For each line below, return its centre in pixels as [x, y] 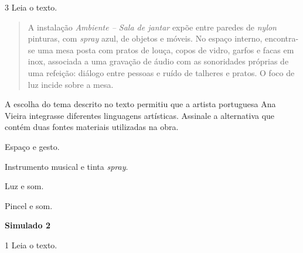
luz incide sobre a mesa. [71, 84]
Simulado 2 [28, 225]
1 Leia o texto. [31, 245]
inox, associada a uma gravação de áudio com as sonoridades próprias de [158, 61]
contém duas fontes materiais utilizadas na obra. [92, 127]
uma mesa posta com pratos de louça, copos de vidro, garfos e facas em [166, 49]
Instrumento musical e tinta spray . [67, 166]
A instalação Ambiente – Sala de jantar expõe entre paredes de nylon [152, 27]
